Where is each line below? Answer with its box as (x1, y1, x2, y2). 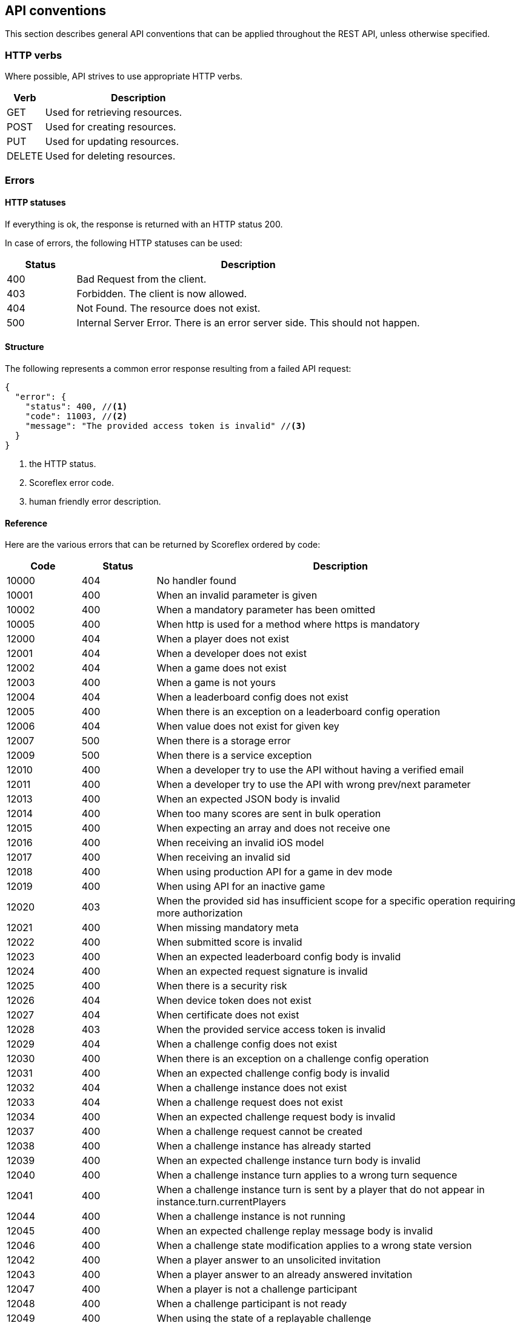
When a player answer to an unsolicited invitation (156, 1254, 381, 1267)
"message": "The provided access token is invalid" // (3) (25, 420, 307, 431)
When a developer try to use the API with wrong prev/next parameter (156, 778, 471, 791)
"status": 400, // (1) (25, 401, 128, 411)
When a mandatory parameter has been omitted (156, 604, 376, 616)
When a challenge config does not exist (156, 1038, 338, 1051)
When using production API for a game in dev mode (156, 866, 393, 878)
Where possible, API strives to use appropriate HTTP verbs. (5, 71, 243, 82)
